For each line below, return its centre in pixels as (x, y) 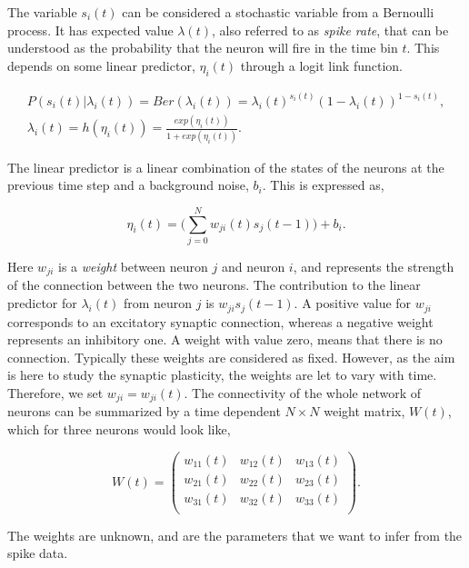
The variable (42, 12)
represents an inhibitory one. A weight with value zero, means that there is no (225, 339)
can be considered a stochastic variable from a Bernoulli (278, 12)
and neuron (253, 267)
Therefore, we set (55, 392)
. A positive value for (353, 303)
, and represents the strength (374, 267)
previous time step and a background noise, (128, 185)
